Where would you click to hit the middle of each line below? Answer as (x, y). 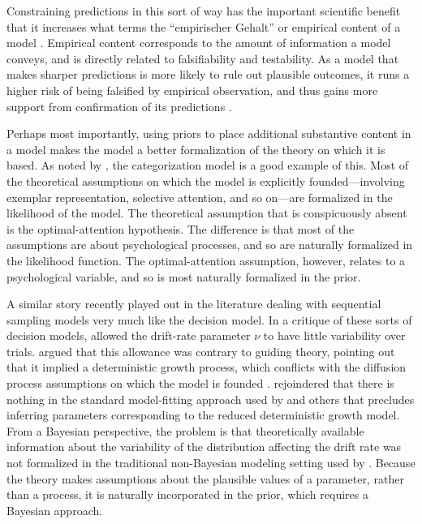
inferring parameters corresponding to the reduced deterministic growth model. (203, 415)
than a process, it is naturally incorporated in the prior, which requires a (187, 494)
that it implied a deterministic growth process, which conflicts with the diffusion (207, 367)
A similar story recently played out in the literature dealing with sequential (194, 304)
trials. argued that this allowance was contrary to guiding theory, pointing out (201, 351)
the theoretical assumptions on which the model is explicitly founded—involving (206, 180)
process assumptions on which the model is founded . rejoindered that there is (200, 383)
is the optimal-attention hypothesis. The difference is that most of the (181, 228)
